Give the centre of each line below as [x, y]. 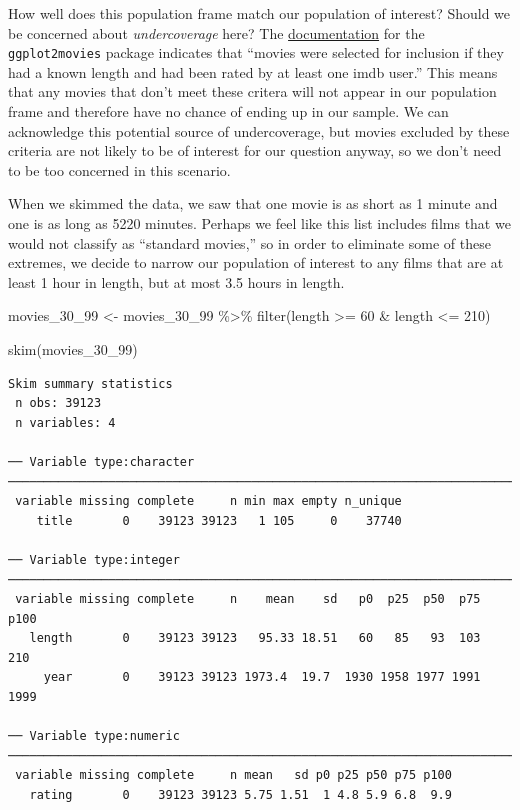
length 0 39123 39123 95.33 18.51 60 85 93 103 [255, 638]
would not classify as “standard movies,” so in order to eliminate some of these [249, 242]
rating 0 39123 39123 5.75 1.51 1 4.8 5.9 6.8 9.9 [240, 795]
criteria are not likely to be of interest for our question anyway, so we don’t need [255, 150]
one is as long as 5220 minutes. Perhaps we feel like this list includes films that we [259, 223]
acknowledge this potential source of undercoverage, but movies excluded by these [259, 130]
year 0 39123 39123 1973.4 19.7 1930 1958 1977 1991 [262, 677]
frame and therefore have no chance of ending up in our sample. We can [228, 111]
